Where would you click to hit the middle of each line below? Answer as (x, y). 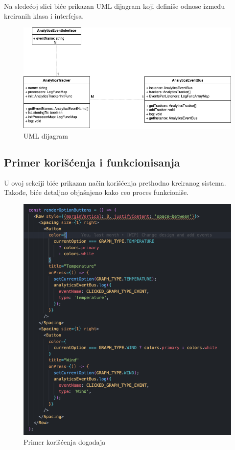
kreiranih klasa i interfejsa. (44, 15)
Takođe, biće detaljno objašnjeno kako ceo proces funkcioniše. (96, 192)
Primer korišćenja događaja (65, 441)
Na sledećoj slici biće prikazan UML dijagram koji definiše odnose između (114, 6)
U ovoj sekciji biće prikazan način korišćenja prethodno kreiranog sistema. (115, 182)
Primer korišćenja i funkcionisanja (92, 162)
